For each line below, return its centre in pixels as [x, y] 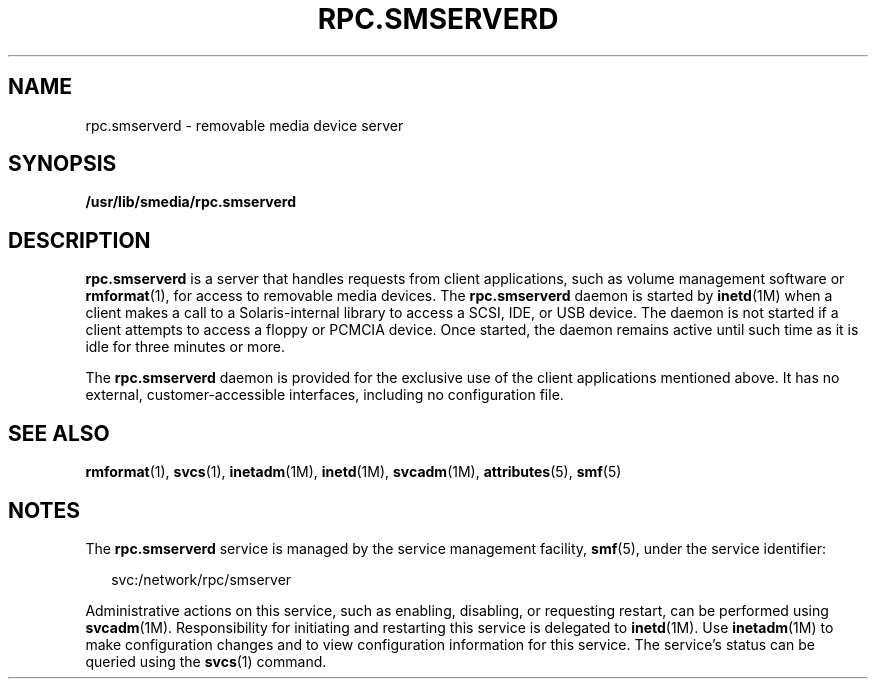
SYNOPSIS [62, 164]
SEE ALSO [59, 433]
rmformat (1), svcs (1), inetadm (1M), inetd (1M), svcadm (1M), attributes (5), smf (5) [353, 472]
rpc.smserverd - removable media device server [244, 125]
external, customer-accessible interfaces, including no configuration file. [324, 395]
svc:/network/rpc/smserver [201, 579]
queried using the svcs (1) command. [206, 661]
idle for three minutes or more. [185, 347]
